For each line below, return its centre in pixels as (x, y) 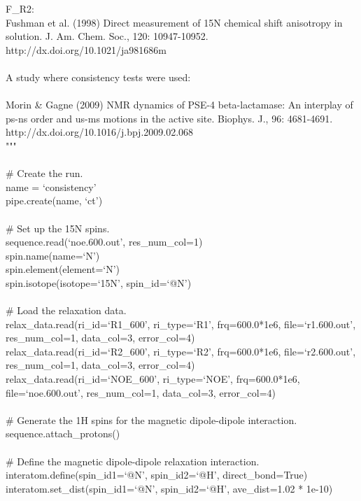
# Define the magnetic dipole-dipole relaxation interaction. (133, 461)
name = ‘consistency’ (51, 186)
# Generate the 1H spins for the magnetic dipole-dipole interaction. (151, 419)
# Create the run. (44, 173)
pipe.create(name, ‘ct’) (54, 200)
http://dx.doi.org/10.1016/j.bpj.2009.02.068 (100, 132)
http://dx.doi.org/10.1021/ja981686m (86, 49)
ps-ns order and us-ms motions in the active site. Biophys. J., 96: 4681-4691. (169, 118)
